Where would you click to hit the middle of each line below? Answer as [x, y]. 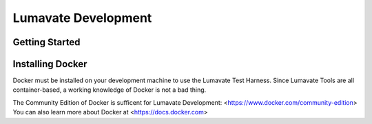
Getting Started [46, 42]
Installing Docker [50, 64]
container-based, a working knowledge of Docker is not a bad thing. [110, 90]
